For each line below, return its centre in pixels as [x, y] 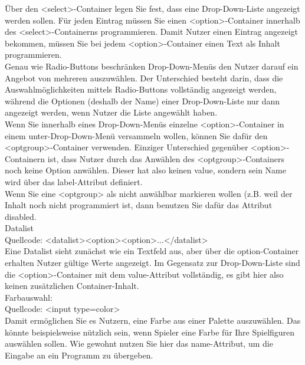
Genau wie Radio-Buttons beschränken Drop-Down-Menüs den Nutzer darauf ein [152, 66]
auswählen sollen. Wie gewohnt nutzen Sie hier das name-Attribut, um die [139, 343]
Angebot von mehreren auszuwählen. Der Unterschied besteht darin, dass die [144, 78]
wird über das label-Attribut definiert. [74, 181]
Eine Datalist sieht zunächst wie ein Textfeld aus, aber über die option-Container [152, 251]
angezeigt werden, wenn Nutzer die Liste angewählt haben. [111, 112]
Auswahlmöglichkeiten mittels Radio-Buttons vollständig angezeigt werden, [141, 89]
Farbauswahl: [29, 297]
